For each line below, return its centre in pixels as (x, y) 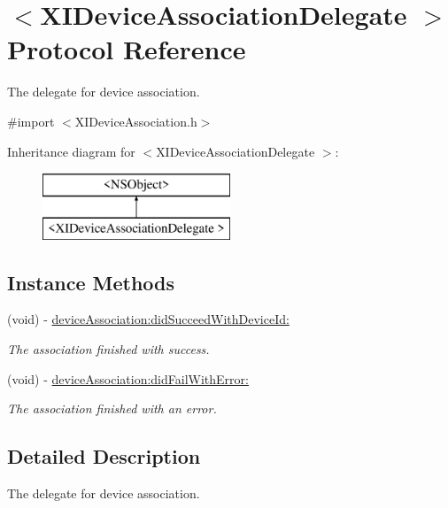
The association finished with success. (108, 349)
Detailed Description (104, 456)
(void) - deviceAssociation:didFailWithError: (128, 378)
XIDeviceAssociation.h (136, 121)
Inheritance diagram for (71, 151)
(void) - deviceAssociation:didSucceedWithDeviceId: (148, 319)
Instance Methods (91, 282)
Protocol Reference (127, 49)
